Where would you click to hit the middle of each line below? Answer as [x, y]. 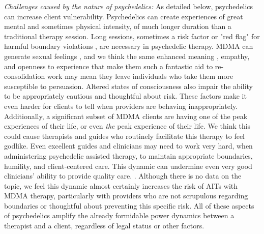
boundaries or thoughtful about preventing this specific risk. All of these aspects [129, 205]
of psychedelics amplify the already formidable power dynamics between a [119, 215]
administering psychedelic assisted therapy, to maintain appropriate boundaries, [128, 155]
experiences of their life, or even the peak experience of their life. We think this [127, 126]
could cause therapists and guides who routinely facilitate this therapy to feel [125, 136]
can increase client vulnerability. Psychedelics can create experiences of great [124, 16]
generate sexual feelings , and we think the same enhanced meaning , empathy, [127, 56]
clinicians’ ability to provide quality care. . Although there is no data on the [123, 176]
